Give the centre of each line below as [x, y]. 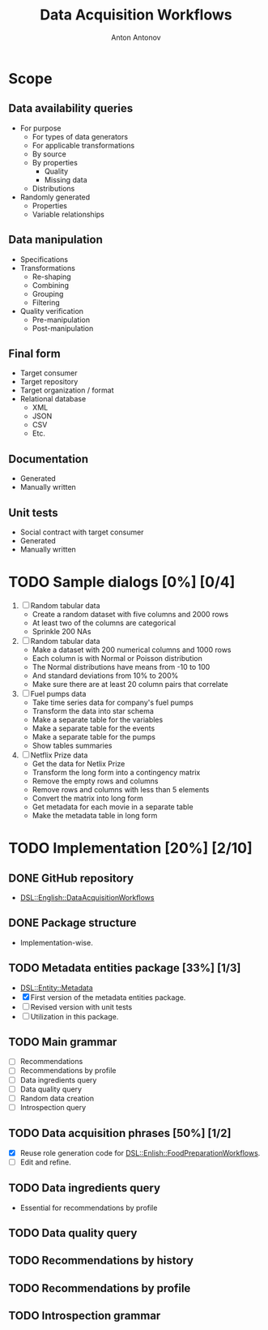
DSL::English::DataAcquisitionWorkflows [87, 897]
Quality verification [51, 311]
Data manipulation [55, 240]
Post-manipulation [63, 328]
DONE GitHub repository [71, 878]
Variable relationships [68, 214]
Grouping [48, 294]
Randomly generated [55, 197]
